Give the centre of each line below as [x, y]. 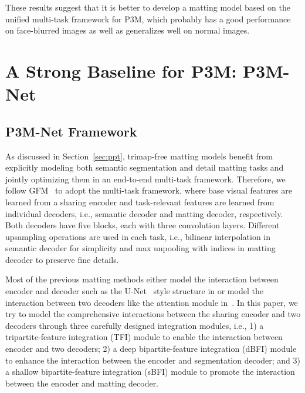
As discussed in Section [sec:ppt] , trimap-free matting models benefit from [139, 156]
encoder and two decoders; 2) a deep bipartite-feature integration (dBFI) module [151, 349]
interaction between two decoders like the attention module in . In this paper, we [152, 302]
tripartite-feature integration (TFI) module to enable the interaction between [144, 337]
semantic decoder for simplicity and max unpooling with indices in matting [140, 248]
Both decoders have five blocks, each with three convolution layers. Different [143, 225]
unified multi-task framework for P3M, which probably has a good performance [148, 19]
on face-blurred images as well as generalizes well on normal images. [128, 30]
